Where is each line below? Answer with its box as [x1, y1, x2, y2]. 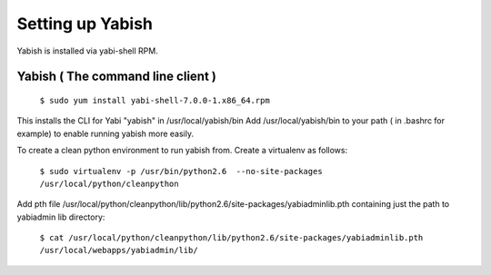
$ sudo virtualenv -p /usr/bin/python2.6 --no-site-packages [39, 166, 323, 176]
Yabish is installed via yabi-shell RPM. [16, 45, 158, 56]
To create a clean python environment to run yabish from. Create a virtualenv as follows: [16, 145, 348, 156]
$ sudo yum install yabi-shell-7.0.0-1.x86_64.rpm [39, 95, 270, 105]
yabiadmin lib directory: [16, 211, 105, 222]
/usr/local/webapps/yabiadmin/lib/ [39, 245, 199, 256]
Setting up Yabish [16, 14, 154, 34]
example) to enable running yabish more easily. [16, 128, 195, 139]
